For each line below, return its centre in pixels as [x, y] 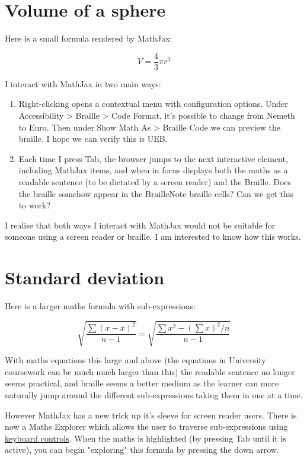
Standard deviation [85, 277]
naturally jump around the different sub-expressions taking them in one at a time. [154, 394]
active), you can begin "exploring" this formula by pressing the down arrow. [142, 450]
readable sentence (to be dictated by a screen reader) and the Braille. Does [155, 181]
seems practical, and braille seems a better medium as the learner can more [142, 383]
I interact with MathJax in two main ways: [83, 83]
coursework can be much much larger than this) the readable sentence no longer [150, 371]
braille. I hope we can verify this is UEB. [93, 139]
